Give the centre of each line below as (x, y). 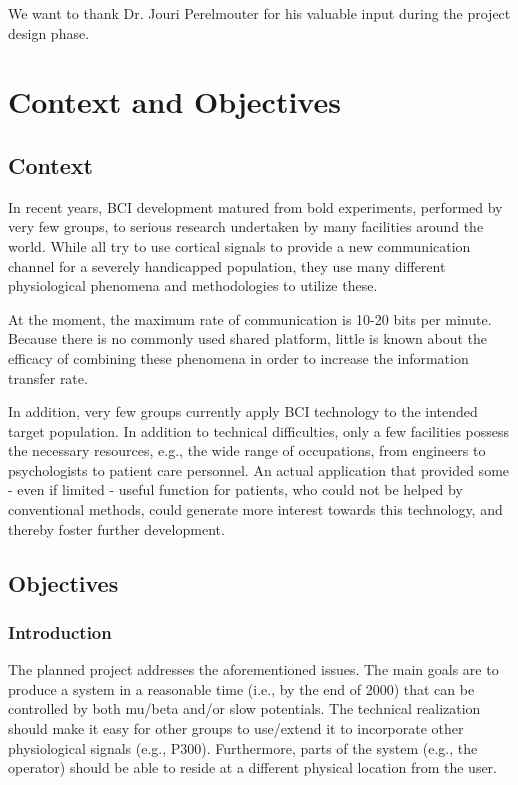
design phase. (49, 32)
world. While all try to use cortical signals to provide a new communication (239, 245)
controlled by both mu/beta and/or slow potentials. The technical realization (244, 708)
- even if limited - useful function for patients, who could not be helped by (235, 489)
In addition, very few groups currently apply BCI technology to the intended (243, 411)
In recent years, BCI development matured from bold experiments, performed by (255, 206)
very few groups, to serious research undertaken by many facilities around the (246, 226)
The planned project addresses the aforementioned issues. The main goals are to (253, 669)
